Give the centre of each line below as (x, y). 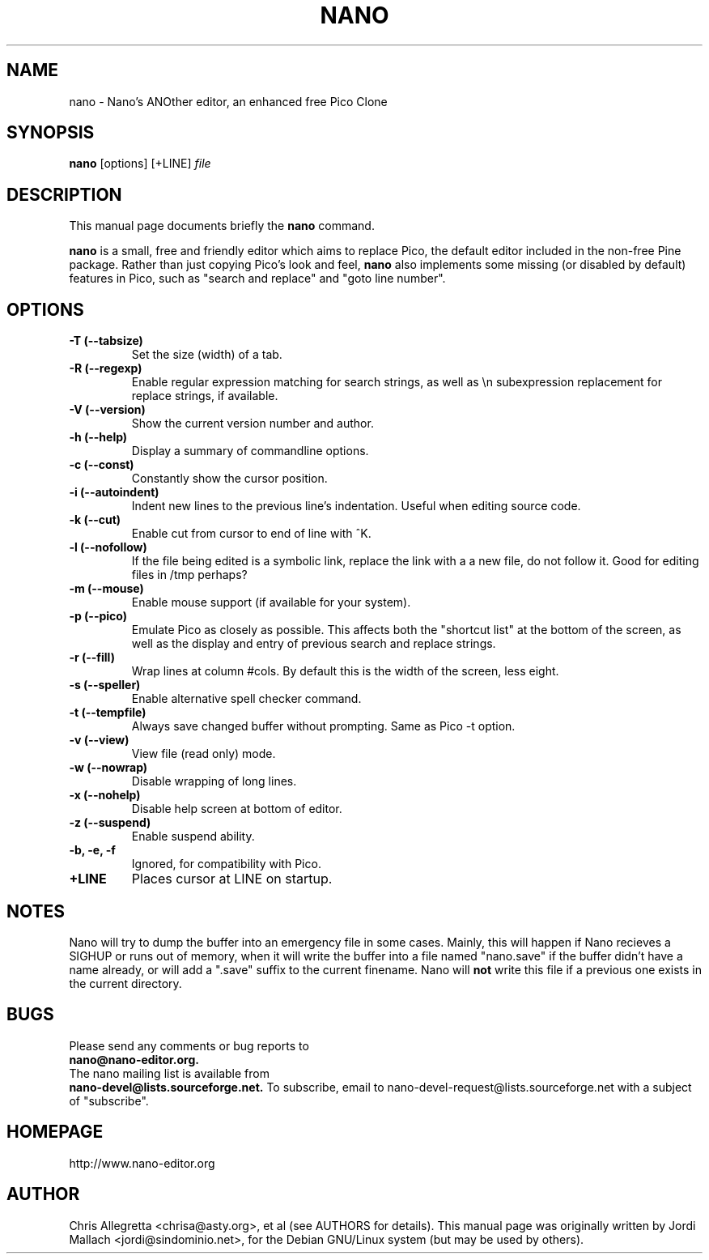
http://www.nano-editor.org (142, 1163)
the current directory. (125, 983)
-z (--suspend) (110, 823)
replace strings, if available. (205, 396)
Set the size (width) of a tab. (207, 355)
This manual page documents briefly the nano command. (222, 226)
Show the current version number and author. (253, 424)
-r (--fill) (92, 658)
